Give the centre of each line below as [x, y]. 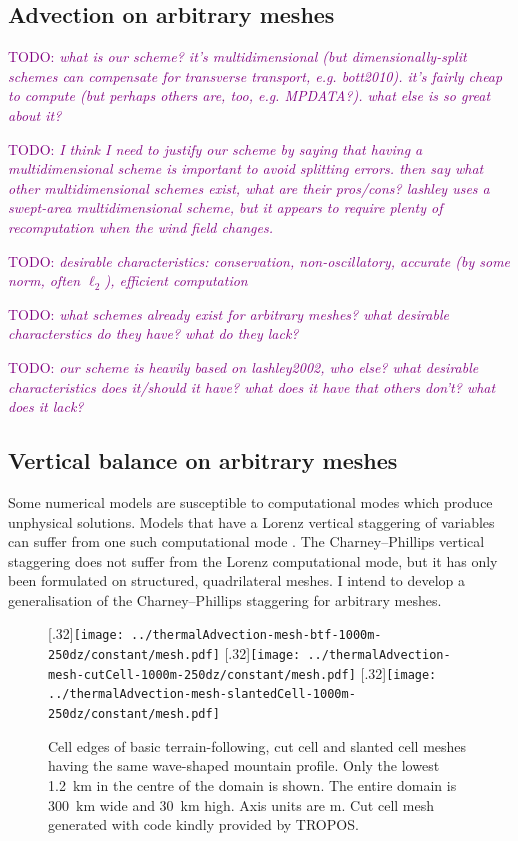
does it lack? [46, 406]
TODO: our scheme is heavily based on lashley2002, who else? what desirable [243, 366]
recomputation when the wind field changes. [140, 226]
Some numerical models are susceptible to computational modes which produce [250, 501]
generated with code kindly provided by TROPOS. [203, 824]
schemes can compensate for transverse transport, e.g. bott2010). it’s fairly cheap [255, 75]
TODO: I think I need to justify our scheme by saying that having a [215, 148]
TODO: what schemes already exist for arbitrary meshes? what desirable [228, 313]
